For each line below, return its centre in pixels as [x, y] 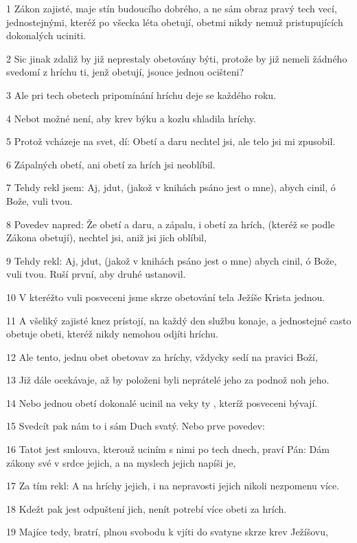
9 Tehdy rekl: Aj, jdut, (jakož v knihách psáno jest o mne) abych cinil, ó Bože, [172, 260]
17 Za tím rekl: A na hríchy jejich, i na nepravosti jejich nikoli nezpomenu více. [173, 486]
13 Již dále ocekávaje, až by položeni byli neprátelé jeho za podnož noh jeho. [168, 380]
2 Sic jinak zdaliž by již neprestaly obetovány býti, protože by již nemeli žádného [177, 58]
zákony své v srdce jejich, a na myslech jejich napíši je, [121, 462]
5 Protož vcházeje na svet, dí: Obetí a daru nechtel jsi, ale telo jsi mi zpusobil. [171, 141]
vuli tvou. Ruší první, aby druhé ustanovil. [96, 274]
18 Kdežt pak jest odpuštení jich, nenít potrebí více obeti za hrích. [147, 508]
